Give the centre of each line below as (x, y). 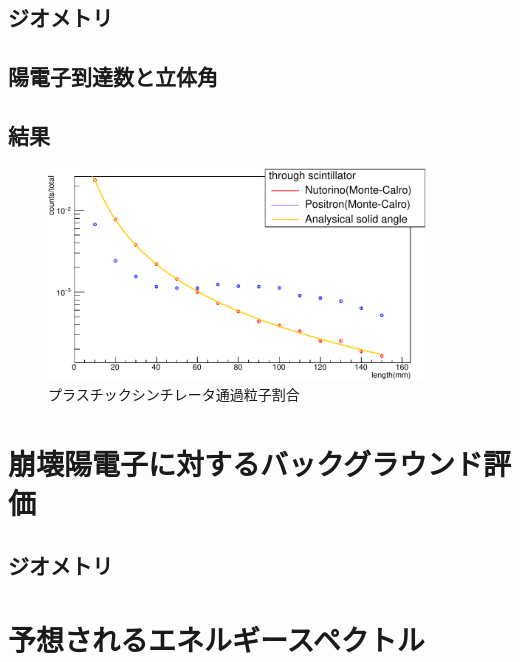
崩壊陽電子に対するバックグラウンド (245, 462)
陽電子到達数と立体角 (113, 76)
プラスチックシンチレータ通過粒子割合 (174, 393)
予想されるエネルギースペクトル (216, 639)
